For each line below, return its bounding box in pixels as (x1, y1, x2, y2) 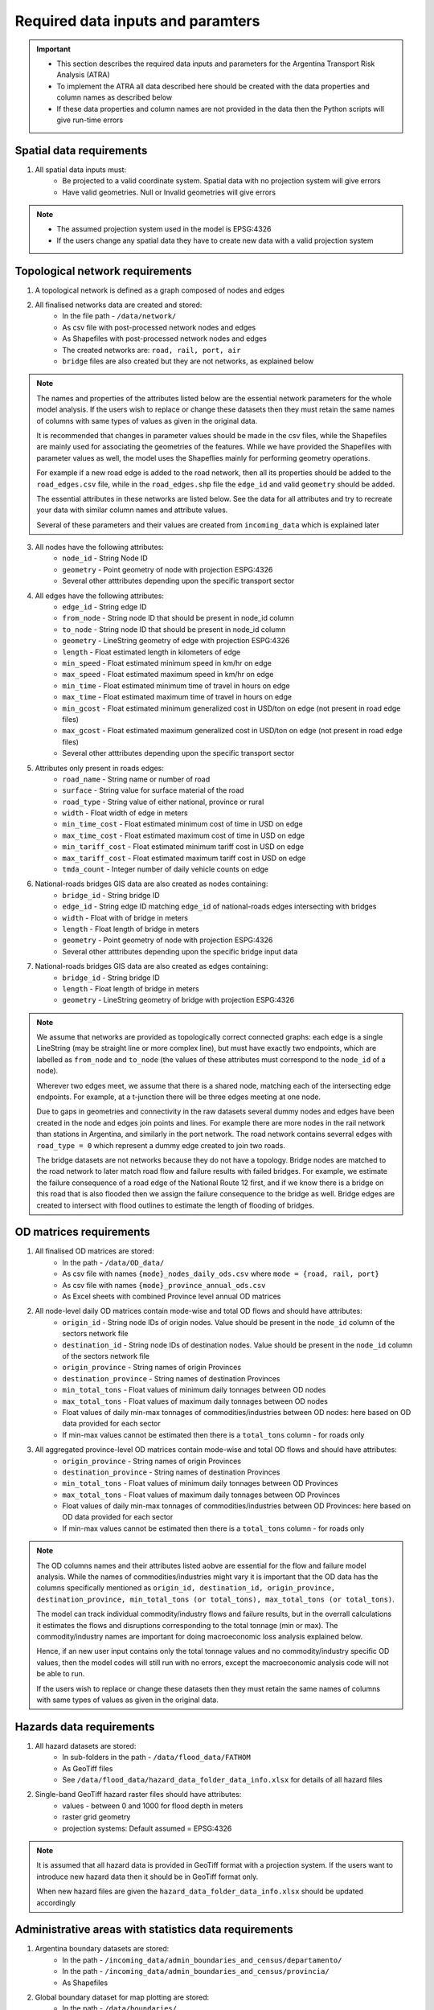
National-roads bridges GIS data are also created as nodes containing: (35, 879, 268, 888)
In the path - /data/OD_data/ (62, 1257, 165, 1267)
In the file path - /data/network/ (62, 311, 177, 321)
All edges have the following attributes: (35, 591, 165, 601)
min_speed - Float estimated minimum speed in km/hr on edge (62, 658, 272, 667)
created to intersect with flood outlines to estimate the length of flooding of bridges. (36, 1200, 315, 1210)
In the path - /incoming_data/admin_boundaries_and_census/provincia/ (62, 1967, 330, 1976)
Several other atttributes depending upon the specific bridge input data (62, 946, 298, 956)
